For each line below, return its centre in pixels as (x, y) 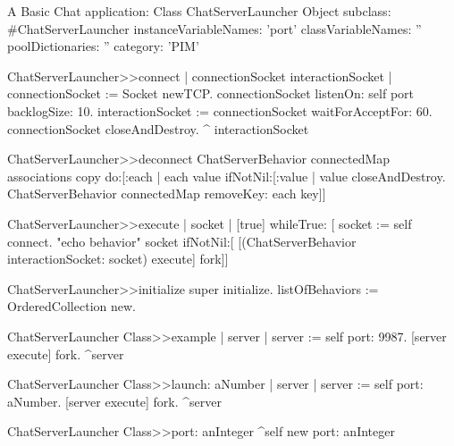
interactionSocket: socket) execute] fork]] (118, 259)
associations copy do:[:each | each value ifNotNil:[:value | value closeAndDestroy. (227, 176)
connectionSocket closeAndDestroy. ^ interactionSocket (158, 128)
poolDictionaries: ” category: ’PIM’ (103, 46)
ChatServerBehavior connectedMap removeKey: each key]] (167, 194)
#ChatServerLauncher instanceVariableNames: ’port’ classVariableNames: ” (214, 28)
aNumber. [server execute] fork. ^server (114, 401)
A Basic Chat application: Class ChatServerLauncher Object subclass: (199, 11)
